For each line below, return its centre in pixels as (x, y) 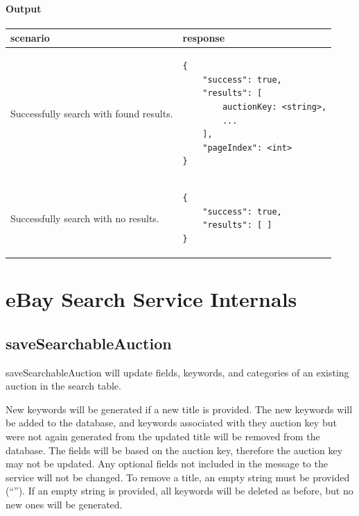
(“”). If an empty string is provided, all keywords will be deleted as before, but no (179, 491)
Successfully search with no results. (85, 218)
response (204, 38)
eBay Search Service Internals (151, 299)
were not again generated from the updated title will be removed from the (163, 436)
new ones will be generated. (64, 504)
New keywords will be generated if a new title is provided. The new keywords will (179, 409)
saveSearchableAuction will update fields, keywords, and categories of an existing (177, 372)
